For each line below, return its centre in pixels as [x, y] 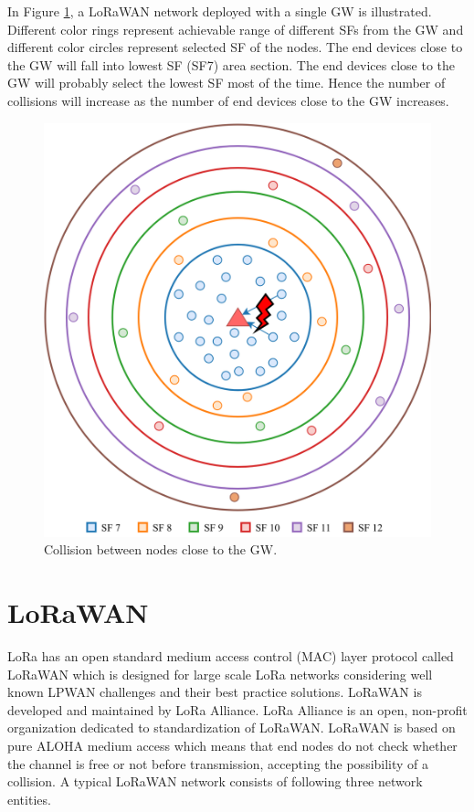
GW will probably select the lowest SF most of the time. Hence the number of [226, 83]
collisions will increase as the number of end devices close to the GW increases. [228, 100]
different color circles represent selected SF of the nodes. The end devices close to [235, 47]
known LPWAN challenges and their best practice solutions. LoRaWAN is [215, 692]
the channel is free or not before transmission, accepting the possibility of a [218, 763]
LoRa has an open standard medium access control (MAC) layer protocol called [231, 656]
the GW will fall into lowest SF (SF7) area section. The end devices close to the [231, 64]
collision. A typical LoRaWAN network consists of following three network [215, 781]
